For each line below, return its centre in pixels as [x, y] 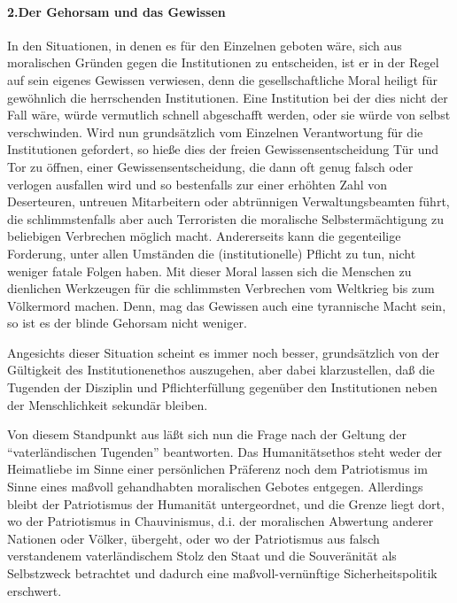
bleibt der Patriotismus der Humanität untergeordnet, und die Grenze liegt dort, [226, 503]
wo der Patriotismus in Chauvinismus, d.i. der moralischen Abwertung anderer [221, 521]
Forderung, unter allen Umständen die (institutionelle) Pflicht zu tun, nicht [212, 253]
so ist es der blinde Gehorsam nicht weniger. [127, 323]
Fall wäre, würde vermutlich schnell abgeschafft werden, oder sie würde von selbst [229, 115]
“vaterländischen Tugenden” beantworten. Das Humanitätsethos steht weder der [225, 451]
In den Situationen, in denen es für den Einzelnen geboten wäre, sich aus [205, 45]
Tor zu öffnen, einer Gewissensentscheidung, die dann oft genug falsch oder [210, 166]
